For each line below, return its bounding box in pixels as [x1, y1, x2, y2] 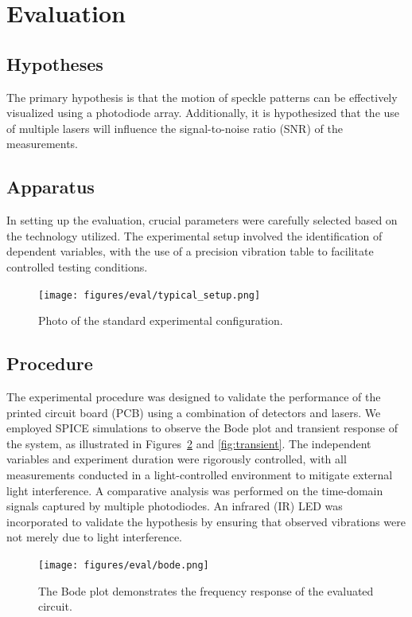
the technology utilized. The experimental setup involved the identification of [6, 227, 383, 244]
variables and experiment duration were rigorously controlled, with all [6, 451, 347, 467]
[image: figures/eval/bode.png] [38, 559, 209, 571]
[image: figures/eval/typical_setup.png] [38, 289, 261, 301]
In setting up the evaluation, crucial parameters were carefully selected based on [6, 212, 398, 228]
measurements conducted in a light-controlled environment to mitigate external [6, 466, 393, 482]
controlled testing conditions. [6, 258, 148, 275]
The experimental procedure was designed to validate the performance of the [6, 388, 381, 404]
